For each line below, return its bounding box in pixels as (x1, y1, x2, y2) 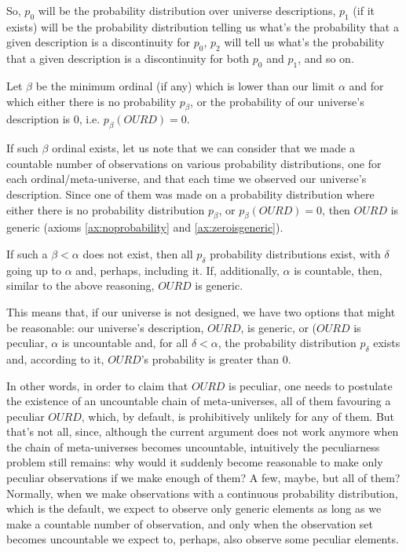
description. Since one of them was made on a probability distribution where (6, 185, 375, 202)
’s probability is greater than (141, 350, 279, 367)
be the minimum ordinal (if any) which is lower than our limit (35, 77, 335, 93)
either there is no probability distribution (6, 201, 205, 218)
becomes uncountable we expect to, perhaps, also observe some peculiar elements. (6, 531, 399, 547)
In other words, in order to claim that (6, 377, 188, 393)
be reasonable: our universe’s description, (6, 319, 204, 335)
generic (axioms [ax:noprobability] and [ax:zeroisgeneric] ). (6, 219, 283, 236)
